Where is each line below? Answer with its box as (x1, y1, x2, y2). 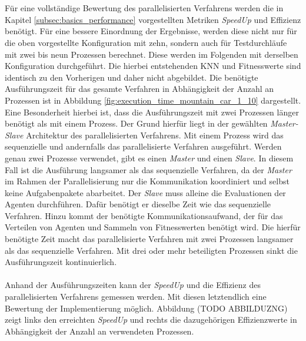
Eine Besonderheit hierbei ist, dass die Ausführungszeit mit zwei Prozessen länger (5, 105, 299, 118)
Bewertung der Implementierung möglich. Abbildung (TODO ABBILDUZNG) (5, 302, 288, 314)
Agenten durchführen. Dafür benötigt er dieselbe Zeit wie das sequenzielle (5, 198, 271, 210)
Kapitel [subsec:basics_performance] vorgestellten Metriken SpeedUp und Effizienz (5, 13, 301, 25)
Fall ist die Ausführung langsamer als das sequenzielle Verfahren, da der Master (5, 163, 292, 176)
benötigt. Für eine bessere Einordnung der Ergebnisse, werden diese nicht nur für (5, 25, 297, 37)
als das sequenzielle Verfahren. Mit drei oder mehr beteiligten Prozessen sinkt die (5, 244, 298, 256)
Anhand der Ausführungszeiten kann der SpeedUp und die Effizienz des (5, 279, 261, 291)
